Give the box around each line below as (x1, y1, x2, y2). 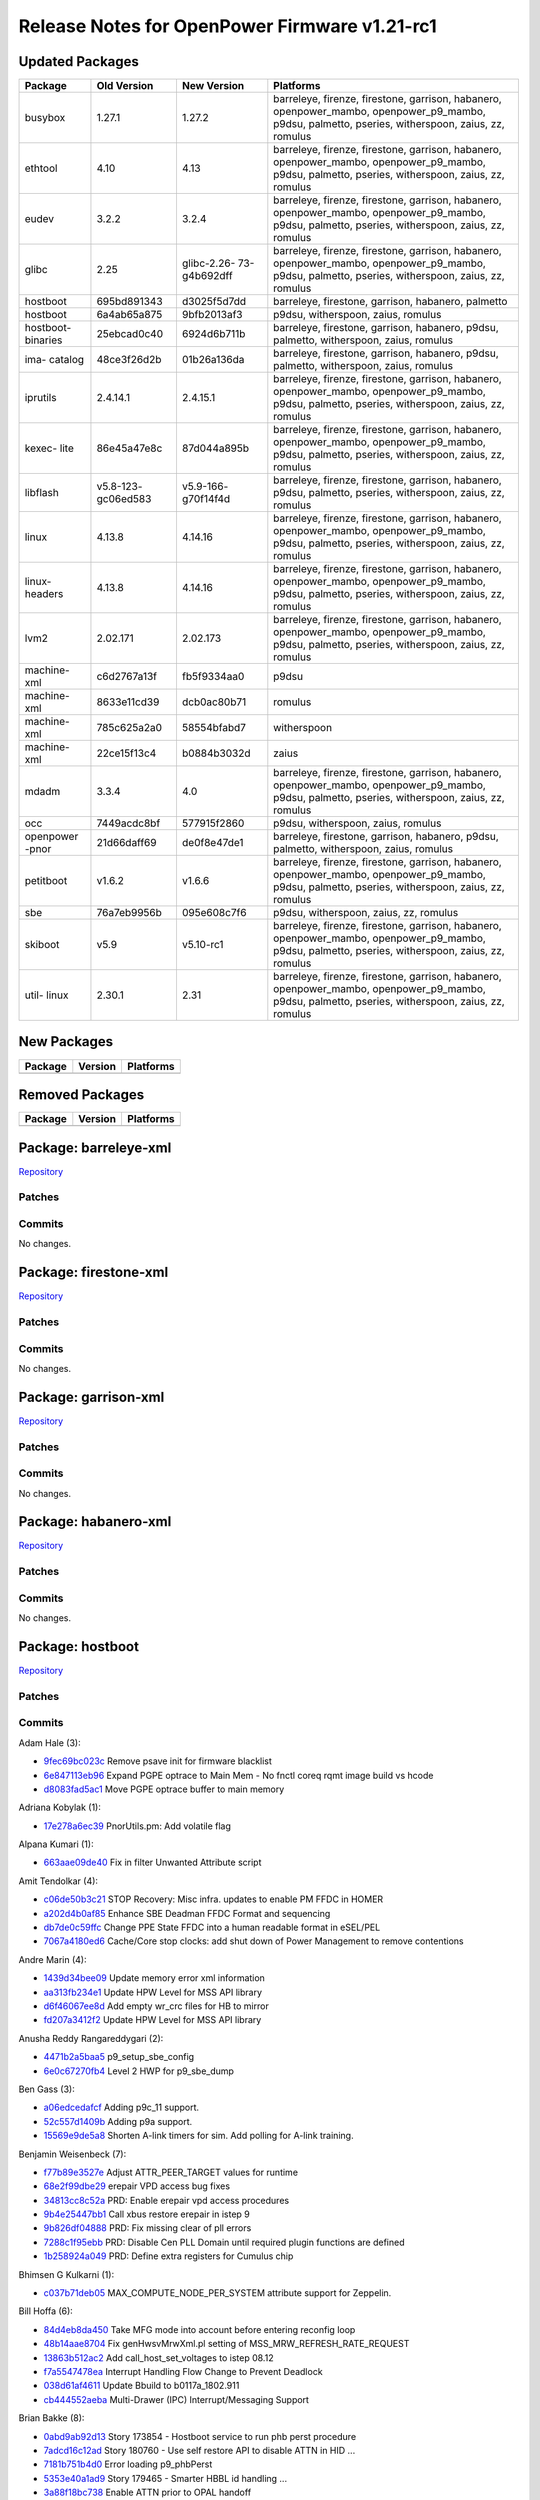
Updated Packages (18, 53, 140, 70)
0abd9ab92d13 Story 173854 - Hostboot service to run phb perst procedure (43, 2430, 357, 2442)
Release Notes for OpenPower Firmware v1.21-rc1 (18, 15, 437, 37)
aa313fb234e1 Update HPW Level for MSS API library (43, 1986, 263, 1998)
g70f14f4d (181, 492, 231, 506)
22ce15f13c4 (96, 746, 157, 760)
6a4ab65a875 (96, 308, 163, 322)
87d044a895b (181, 441, 250, 455)
